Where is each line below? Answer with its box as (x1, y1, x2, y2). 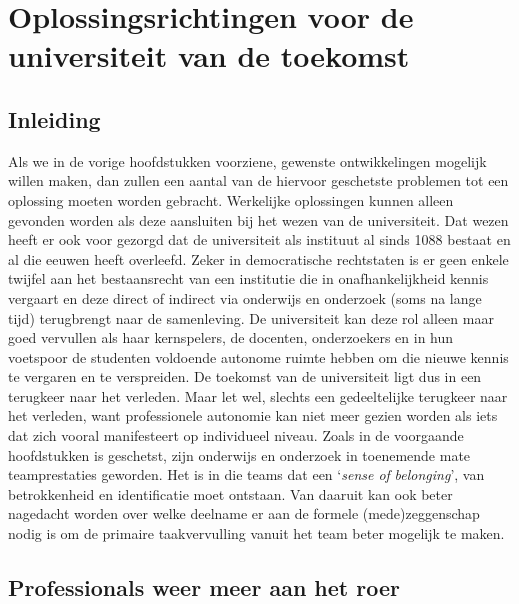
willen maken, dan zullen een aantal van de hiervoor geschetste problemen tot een (8, 170, 509, 191)
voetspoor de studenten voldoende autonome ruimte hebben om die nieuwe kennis (8, 346, 509, 367)
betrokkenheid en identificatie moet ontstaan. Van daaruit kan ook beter (8, 483, 453, 504)
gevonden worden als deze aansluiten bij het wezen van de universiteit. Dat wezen (8, 209, 509, 230)
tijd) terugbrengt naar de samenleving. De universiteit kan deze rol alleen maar (8, 307, 494, 328)
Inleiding (8, 103, 101, 134)
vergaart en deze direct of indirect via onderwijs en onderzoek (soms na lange (8, 287, 482, 308)
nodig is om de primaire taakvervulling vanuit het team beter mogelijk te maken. (8, 523, 505, 544)
